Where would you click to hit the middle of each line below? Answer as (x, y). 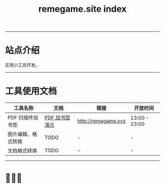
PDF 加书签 (57, 118)
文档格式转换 (23, 151)
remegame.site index (82, 9)
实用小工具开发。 (22, 65)
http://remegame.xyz (102, 121)
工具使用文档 (31, 91)
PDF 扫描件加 (23, 118)
